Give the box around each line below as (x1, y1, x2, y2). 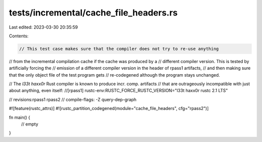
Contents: (9, 33, 29, 39)
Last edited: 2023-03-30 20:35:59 (9, 24, 78, 30)
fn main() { (9, 114, 31, 120)
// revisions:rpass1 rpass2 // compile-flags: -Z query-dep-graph (9, 96, 137, 102)
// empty (21, 121, 38, 127)
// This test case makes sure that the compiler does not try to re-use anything (19, 46, 219, 51)
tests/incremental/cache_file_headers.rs (9, 7, 178, 18)
